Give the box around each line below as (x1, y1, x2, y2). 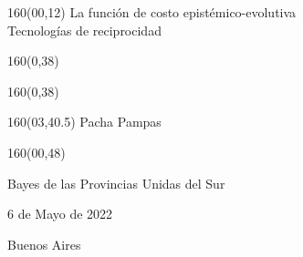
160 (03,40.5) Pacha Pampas (7, 112, 162, 131)
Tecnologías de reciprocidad (7, 20, 162, 39)
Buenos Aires (7, 234, 81, 253)
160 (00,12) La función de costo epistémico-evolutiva (7, 3, 297, 21)
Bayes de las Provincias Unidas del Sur (7, 173, 225, 192)
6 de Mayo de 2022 (7, 204, 113, 223)
